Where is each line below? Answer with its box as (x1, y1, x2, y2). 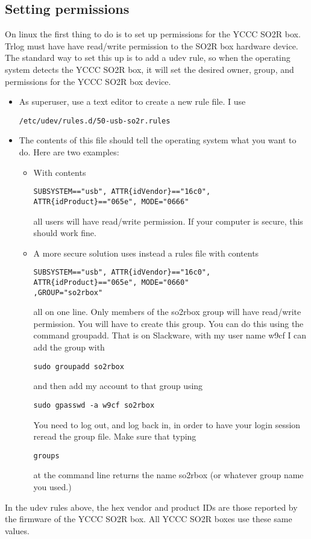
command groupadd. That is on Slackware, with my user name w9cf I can (33, 329, 307, 341)
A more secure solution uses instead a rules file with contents (33, 246, 259, 259)
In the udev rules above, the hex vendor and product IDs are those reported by (5, 500, 298, 513)
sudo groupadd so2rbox (33, 362, 124, 371)
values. (5, 524, 30, 537)
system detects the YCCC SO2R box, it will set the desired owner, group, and (5, 63, 294, 75)
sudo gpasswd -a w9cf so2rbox (33, 400, 155, 410)
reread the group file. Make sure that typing (33, 430, 196, 443)
